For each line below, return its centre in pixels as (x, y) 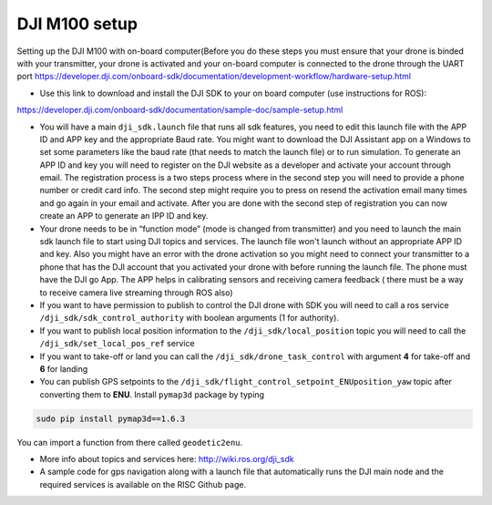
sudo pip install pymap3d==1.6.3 (111, 418)
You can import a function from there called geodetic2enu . (130, 442)
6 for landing (64, 368)
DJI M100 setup (77, 24)
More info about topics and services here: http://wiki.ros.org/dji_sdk (167, 459)
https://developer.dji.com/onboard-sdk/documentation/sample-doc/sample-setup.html (180, 110)
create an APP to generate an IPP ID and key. (124, 216)
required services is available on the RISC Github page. (143, 484)
